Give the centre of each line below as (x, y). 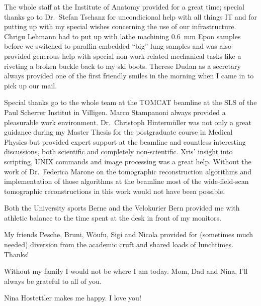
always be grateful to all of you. (53, 281)
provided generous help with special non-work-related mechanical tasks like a (123, 56)
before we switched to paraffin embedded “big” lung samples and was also (118, 46)
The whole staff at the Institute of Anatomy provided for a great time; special (124, 7)
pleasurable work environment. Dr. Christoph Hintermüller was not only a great (128, 122)
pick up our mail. (31, 85)
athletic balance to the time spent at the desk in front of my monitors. (113, 217)
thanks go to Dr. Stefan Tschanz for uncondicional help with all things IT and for (131, 16)
